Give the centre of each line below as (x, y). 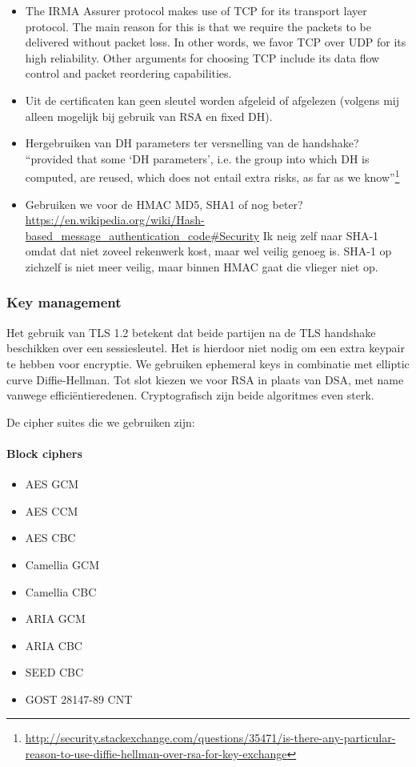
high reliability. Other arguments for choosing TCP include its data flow (202, 57)
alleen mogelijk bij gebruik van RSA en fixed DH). (149, 116)
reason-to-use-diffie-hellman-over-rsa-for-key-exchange (156, 754)
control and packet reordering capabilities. (128, 73)
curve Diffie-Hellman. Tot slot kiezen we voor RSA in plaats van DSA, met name (205, 379)
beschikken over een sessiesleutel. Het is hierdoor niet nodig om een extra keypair (206, 348)
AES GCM (52, 484)
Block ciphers (44, 453)
